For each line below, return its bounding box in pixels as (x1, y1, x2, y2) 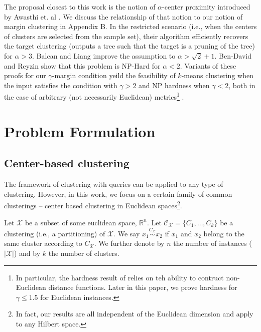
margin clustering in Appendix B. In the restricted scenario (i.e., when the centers (4, 21, 257, 32)
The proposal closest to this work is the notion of (4, 2, 156, 12)
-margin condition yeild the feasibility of (52, 70, 176, 81)
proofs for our (4, 70, 46, 81)
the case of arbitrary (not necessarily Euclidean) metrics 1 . (4, 90, 184, 102)
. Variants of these (180, 60, 236, 71)
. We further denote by (94, 238, 165, 248)
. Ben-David (214, 50, 252, 61)
